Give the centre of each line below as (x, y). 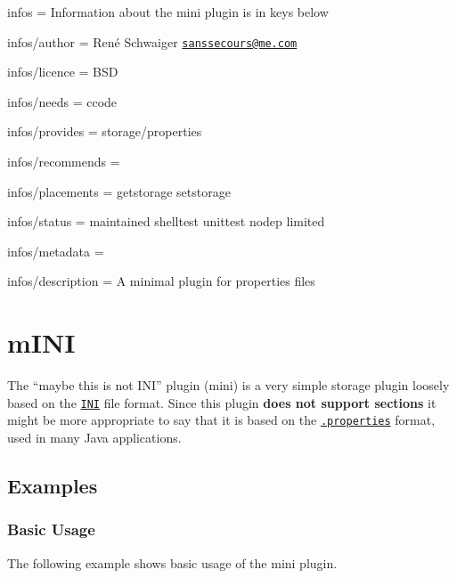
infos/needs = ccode (62, 101)
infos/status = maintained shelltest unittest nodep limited (166, 221)
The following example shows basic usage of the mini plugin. (172, 562)
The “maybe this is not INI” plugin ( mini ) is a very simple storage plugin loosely (228, 385)
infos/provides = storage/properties (105, 131)
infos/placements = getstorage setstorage (119, 191)
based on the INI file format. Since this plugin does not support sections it (222, 402)
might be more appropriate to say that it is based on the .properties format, (221, 420)
